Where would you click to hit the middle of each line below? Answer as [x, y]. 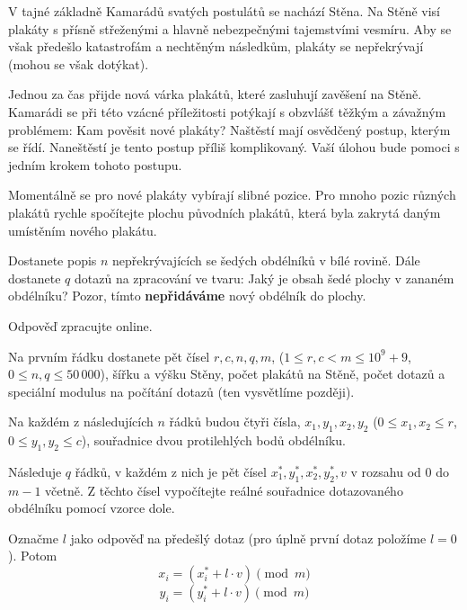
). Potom [33, 556]
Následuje [35, 471]
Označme [33, 538]
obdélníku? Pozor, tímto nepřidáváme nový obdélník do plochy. [187, 296]
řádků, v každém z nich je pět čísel [171, 471]
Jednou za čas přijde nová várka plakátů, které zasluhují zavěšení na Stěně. [215, 94]
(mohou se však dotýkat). [79, 63]
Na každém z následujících [81, 422]
